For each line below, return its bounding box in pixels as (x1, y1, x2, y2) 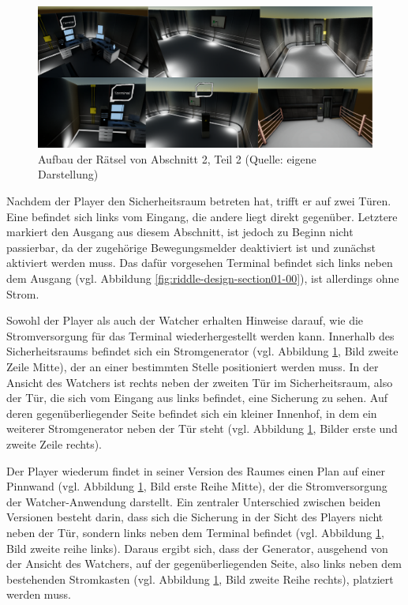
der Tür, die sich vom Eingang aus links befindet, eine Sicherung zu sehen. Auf (6, 389, 387, 406)
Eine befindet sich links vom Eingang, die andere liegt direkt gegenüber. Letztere (6, 208, 398, 224)
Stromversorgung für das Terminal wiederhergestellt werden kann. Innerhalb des (6, 327, 395, 344)
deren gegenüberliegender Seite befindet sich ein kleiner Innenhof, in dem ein (6, 404, 377, 421)
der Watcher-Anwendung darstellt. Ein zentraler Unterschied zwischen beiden (6, 493, 381, 509)
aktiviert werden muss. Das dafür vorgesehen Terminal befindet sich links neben (6, 254, 393, 271)
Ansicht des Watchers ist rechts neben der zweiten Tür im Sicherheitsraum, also (6, 374, 393, 390)
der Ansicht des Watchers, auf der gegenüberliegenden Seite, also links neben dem (6, 555, 402, 572)
